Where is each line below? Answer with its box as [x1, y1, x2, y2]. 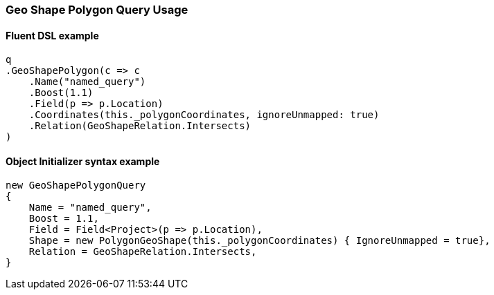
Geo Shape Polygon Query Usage [6, 3, 188, 17]
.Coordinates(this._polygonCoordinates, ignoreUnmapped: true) [28, 109, 380, 121]
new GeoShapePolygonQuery [6, 180, 146, 191]
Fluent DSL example [6, 29, 99, 41]
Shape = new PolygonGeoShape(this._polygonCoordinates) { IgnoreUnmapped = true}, [28, 235, 491, 247]
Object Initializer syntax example [6, 155, 160, 167]
